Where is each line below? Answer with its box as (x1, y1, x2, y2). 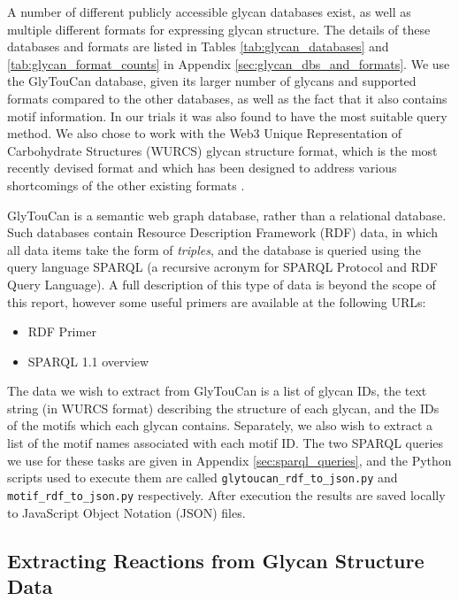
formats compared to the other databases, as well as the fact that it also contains (7, 89, 448, 107)
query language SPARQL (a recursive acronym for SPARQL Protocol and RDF (7, 258, 438, 276)
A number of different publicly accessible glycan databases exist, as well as (7, 3, 411, 20)
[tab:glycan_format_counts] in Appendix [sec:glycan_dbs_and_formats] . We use (7, 54, 450, 73)
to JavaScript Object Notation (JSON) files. (7, 503, 246, 521)
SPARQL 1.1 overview (27, 351, 149, 370)
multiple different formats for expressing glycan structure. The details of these (7, 19, 431, 38)
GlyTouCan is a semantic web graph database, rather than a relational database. (7, 205, 447, 224)
